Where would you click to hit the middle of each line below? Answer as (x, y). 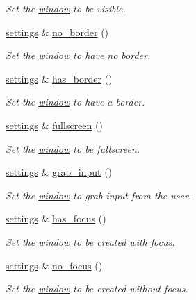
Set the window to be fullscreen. (73, 148)
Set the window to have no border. (78, 55)
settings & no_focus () (54, 265)
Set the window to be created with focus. (90, 241)
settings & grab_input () (59, 172)
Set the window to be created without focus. (97, 289)
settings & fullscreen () (54, 125)
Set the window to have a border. (75, 102)
